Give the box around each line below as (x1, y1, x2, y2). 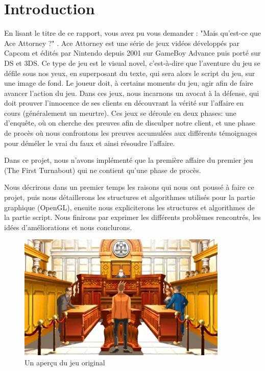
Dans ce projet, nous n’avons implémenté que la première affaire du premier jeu (4, 155, 253, 165)
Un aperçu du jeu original (25, 357, 105, 367)
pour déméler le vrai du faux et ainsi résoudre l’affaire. (4, 137, 175, 148)
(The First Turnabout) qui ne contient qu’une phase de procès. (4, 164, 201, 175)
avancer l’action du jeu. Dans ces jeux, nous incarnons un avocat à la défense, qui (4, 87, 259, 98)
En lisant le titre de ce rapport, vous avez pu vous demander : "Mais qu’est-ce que (4, 28, 261, 38)
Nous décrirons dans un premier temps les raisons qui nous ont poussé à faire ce (4, 182, 254, 192)
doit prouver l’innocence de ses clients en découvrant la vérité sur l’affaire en (4, 97, 244, 108)
